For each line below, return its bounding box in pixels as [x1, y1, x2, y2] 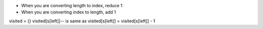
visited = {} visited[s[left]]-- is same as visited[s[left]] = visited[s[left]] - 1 [9, 18, 155, 24]
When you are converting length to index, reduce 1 [21, 3, 123, 8]
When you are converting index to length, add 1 [21, 10, 116, 15]
